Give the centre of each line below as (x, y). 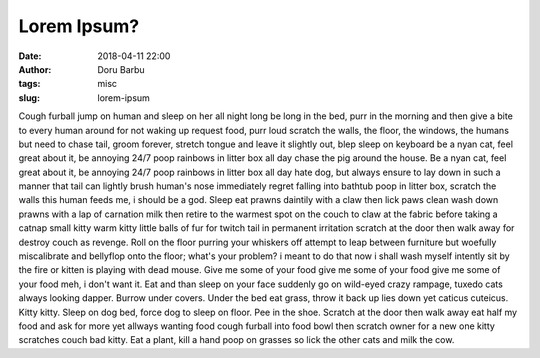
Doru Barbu (121, 69)
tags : (29, 84)
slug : (29, 97)
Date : (30, 56)
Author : (35, 69)
